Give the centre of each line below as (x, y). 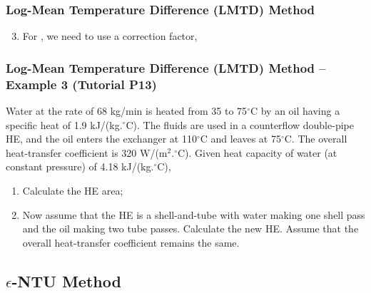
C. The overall (316, 139)
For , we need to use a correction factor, (110, 36)
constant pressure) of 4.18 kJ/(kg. (80, 166)
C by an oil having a (295, 110)
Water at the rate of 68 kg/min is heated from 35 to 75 (127, 110)
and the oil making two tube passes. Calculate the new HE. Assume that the (190, 228)
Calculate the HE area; (73, 190)
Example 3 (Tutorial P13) (81, 84)
